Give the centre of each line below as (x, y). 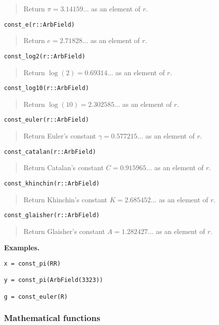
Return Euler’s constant (60, 136)
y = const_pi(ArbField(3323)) (54, 280)
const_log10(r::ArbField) (46, 88)
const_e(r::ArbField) (40, 24)
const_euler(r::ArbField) (46, 120)
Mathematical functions (52, 318)
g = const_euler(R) (36, 297)
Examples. (22, 248)
